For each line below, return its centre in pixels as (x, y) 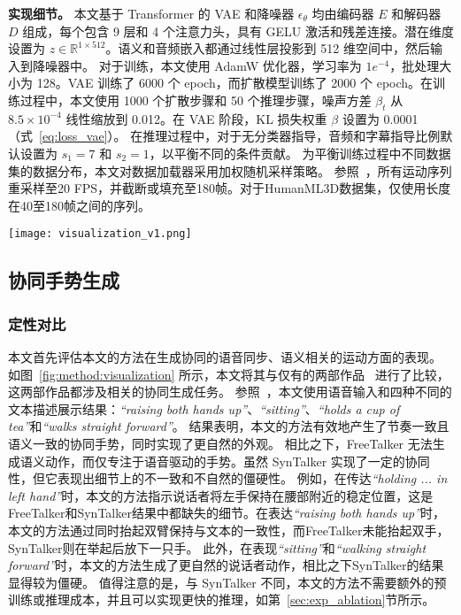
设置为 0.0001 (380, 118)
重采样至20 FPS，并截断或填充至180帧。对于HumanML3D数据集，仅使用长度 (230, 188)
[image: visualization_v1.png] (100, 234)
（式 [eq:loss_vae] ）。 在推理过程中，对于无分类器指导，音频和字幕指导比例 (224, 136)
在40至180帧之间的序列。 (79, 205)
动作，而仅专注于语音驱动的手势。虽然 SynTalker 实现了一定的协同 (237, 461)
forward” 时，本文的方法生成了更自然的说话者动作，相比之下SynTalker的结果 (226, 565)
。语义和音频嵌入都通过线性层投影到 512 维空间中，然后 (268, 48)
